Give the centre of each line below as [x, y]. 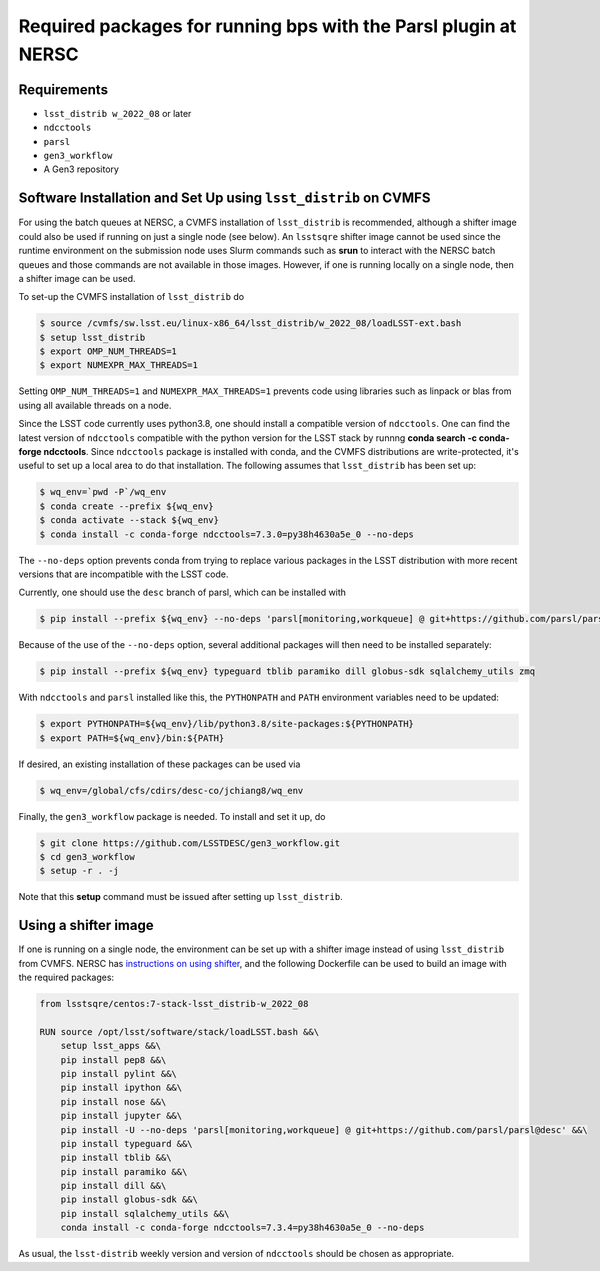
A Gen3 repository [81, 169]
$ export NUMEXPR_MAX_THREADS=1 [119, 365]
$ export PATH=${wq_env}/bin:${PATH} [132, 738]
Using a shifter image [86, 925]
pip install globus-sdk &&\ [129, 1199]
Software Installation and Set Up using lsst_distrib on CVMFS [224, 198]
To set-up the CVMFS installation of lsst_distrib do [131, 297]
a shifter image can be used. [77, 278]
